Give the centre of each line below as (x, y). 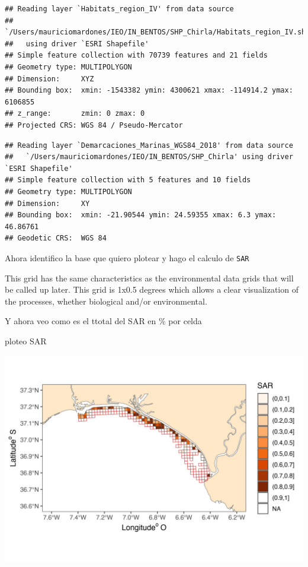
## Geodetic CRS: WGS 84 (56, 238)
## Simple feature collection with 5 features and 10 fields (128, 180)
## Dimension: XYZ (49, 79)
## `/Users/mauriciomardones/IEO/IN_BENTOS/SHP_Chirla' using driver (149, 157)
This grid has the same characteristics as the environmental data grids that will (149, 278)
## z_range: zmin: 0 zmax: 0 (75, 114)
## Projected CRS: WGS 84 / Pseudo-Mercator (94, 125)
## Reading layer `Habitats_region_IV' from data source (119, 9)
